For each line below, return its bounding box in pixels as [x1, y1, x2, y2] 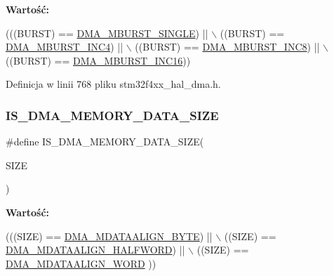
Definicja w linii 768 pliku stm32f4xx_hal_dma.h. [6, 77, 221, 91]
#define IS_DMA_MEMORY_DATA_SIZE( [6, 134, 204, 149]
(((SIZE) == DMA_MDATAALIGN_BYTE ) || [6, 228, 213, 243]
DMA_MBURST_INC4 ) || [6, 39, 123, 54]
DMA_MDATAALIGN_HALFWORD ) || [6, 242, 185, 257]
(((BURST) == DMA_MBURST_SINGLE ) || [6, 25, 208, 40]
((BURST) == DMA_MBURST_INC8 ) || [135, 39, 320, 54]
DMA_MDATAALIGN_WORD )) [6, 256, 156, 270]
